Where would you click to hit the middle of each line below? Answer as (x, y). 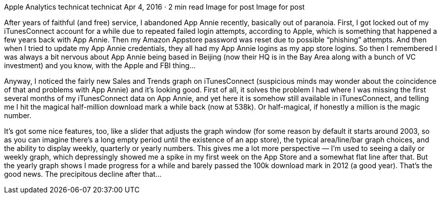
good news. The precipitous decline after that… (83, 174)
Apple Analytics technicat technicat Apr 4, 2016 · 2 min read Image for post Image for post (155, 7)
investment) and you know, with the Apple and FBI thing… (100, 65)
